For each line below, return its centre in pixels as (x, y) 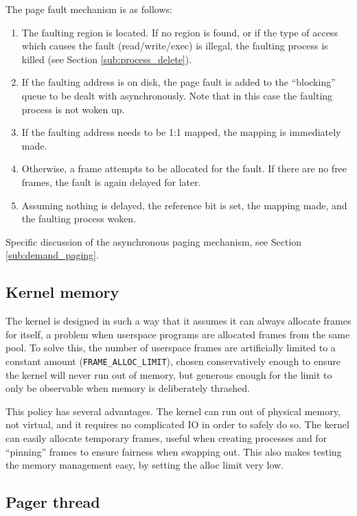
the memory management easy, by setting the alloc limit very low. (145, 465)
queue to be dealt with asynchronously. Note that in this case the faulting (177, 95)
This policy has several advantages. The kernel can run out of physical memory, (173, 411)
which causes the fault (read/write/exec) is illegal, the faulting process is (175, 46)
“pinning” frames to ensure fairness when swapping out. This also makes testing (174, 451)
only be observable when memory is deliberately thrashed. (128, 388)
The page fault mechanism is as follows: (89, 9)
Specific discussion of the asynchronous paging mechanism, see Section (154, 241)
